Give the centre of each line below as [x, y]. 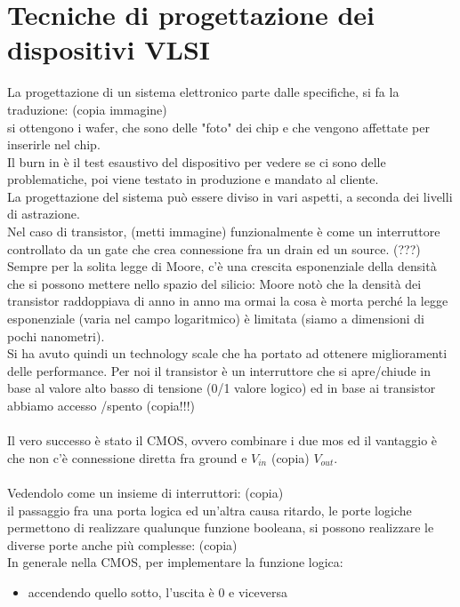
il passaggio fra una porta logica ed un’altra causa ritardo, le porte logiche [210, 510]
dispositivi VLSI [109, 49]
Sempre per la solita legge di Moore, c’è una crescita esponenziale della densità [222, 266]
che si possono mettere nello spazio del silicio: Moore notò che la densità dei [214, 283]
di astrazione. [44, 214]
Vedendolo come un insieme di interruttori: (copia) [145, 492]
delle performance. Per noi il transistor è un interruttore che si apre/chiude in [219, 370]
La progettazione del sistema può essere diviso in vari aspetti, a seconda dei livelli [230, 196]
